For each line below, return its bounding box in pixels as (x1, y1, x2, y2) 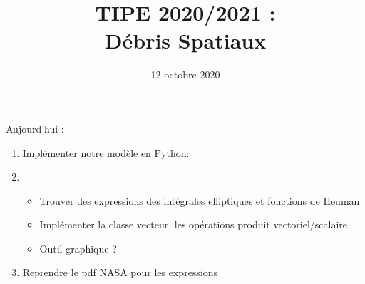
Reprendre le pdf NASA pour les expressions (22, 265, 218, 280)
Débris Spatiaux (104, 26, 267, 55)
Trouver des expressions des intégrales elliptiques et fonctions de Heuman (39, 193, 360, 208)
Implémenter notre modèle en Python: (22, 145, 190, 160)
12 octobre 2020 (150, 67, 220, 82)
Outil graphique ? (39, 240, 117, 255)
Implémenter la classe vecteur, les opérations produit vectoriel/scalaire (39, 217, 348, 232)
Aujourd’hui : (6, 121, 64, 136)
